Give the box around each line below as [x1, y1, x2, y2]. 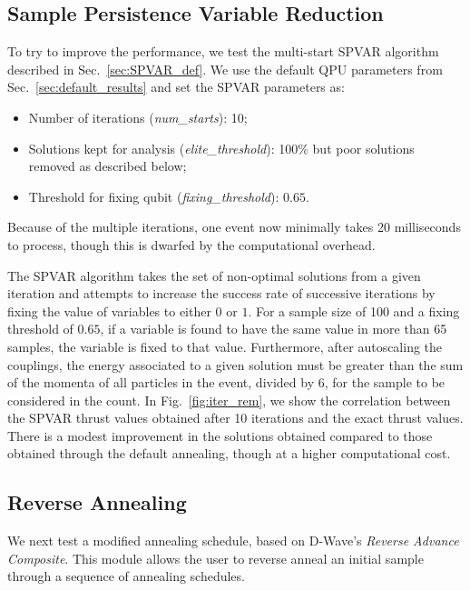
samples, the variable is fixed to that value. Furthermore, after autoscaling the [7, 336, 443, 356]
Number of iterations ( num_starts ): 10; [28, 107, 248, 126]
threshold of [7, 319, 73, 338]
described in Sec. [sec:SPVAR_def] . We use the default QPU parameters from [7, 59, 443, 78]
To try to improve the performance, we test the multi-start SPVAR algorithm [7, 42, 439, 61]
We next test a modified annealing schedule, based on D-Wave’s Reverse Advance [7, 531, 459, 550]
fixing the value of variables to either [7, 301, 211, 320]
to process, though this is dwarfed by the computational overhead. [7, 235, 376, 254]
